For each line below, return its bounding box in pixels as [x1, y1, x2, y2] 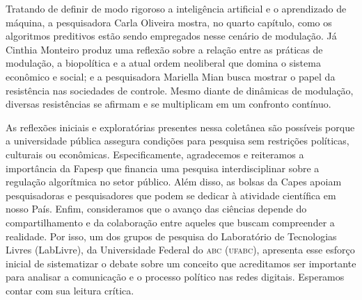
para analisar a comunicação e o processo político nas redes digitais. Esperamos [6, 269, 345, 284]
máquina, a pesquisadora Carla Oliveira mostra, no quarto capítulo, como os [6, 15, 332, 29]
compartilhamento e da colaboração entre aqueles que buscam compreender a [6, 215, 335, 229]
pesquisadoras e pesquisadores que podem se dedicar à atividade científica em [6, 187, 336, 202]
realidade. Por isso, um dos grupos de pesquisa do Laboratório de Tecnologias [6, 228, 337, 243]
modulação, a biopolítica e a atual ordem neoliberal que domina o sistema [6, 56, 321, 70]
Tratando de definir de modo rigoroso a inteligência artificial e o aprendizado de [6, 1, 347, 15]
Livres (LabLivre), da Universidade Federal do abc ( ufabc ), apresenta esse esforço [6, 242, 355, 257]
